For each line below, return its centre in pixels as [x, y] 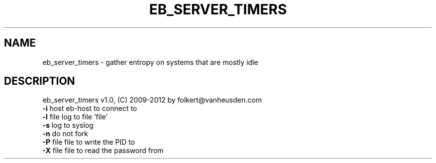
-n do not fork [65, 134]
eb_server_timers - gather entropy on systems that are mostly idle [150, 62]
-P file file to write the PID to [89, 142]
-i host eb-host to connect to [90, 109]
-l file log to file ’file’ [75, 117]
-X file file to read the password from [103, 151]
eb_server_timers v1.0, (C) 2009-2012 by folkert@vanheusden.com [152, 100]
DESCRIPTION [40, 81]
